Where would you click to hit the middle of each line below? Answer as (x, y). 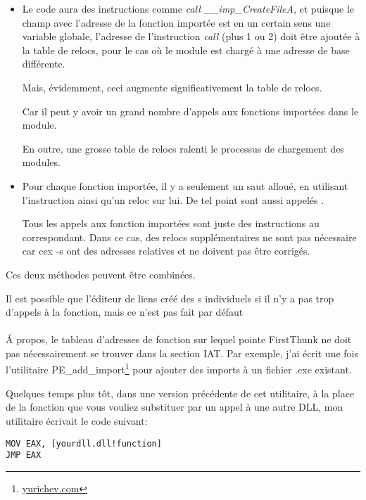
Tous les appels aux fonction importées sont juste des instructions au (171, 223)
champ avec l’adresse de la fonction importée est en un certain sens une (176, 22)
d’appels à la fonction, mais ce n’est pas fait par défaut (125, 312)
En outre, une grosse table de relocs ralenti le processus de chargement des (183, 148)
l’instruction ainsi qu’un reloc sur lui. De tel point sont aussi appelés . (173, 199)
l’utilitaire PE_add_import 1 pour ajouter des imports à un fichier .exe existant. (179, 368)
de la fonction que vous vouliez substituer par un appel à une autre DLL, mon (175, 407)
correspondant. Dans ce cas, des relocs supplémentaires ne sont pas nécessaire (189, 237)
